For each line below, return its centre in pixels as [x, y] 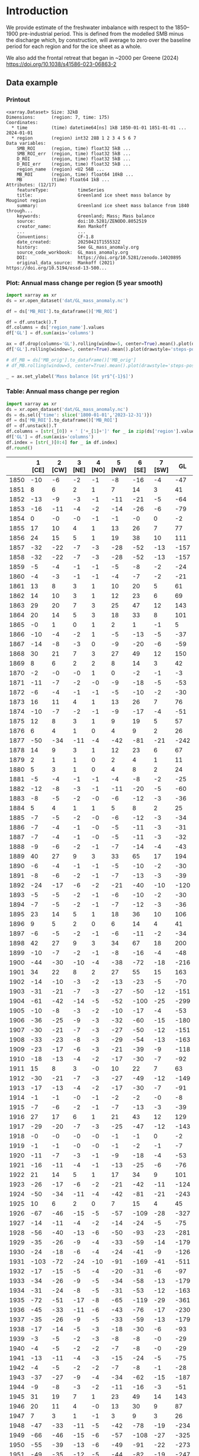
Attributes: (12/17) [32, 185]
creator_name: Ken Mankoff [62, 226]
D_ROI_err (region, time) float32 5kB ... [74, 164]
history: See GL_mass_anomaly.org [78, 247]
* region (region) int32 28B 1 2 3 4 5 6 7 [74, 138]
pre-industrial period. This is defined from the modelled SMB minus [102, 33]
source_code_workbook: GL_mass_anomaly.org [73, 252]
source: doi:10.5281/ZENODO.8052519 [82, 221]
